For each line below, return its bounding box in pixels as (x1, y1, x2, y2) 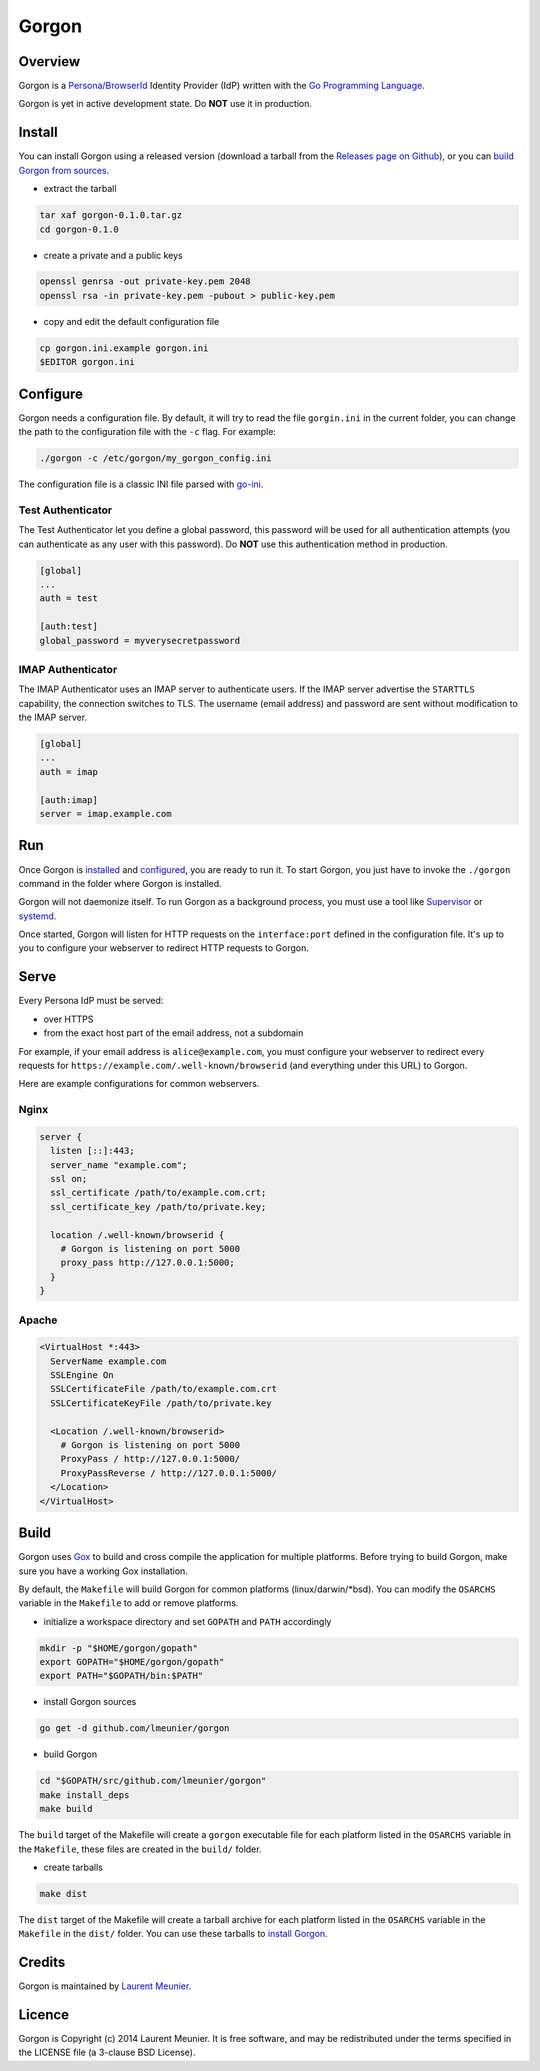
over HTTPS (43, 1013, 94, 1025)
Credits (18, 1954, 66, 1971)
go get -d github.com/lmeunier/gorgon (39, 1723, 230, 1734)
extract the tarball (43, 183, 117, 195)
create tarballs (43, 1861, 104, 1873)
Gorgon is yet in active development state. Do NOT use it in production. (18, 98, 312, 110)
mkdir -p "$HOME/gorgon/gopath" (39, 1642, 199, 1654)
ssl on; (50, 1173, 88, 1185)
